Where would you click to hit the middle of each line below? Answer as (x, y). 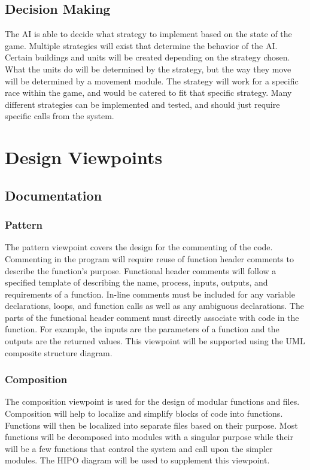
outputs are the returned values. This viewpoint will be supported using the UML (155, 341)
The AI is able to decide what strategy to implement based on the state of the (148, 34)
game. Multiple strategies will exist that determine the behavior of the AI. (141, 45)
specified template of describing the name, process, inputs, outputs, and (136, 282)
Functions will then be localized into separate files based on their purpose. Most (151, 425)
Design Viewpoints (84, 157)
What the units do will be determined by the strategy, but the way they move (148, 69)
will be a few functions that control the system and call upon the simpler (139, 448)
